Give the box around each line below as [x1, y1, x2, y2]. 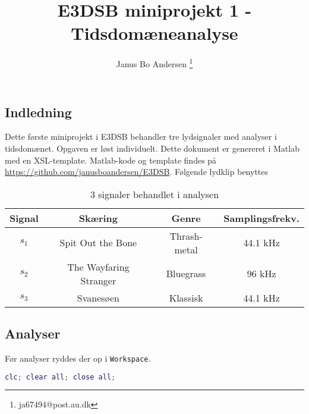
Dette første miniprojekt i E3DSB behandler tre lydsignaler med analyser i [5, 130, 277, 143]
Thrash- [169, 228, 203, 243]
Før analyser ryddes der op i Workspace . [5, 352, 151, 364]
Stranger [80, 273, 116, 287]
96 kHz [247, 266, 276, 281]
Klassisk [169, 290, 203, 305]
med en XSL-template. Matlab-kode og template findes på [5, 153, 217, 166]
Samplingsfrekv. [223, 211, 299, 225]
